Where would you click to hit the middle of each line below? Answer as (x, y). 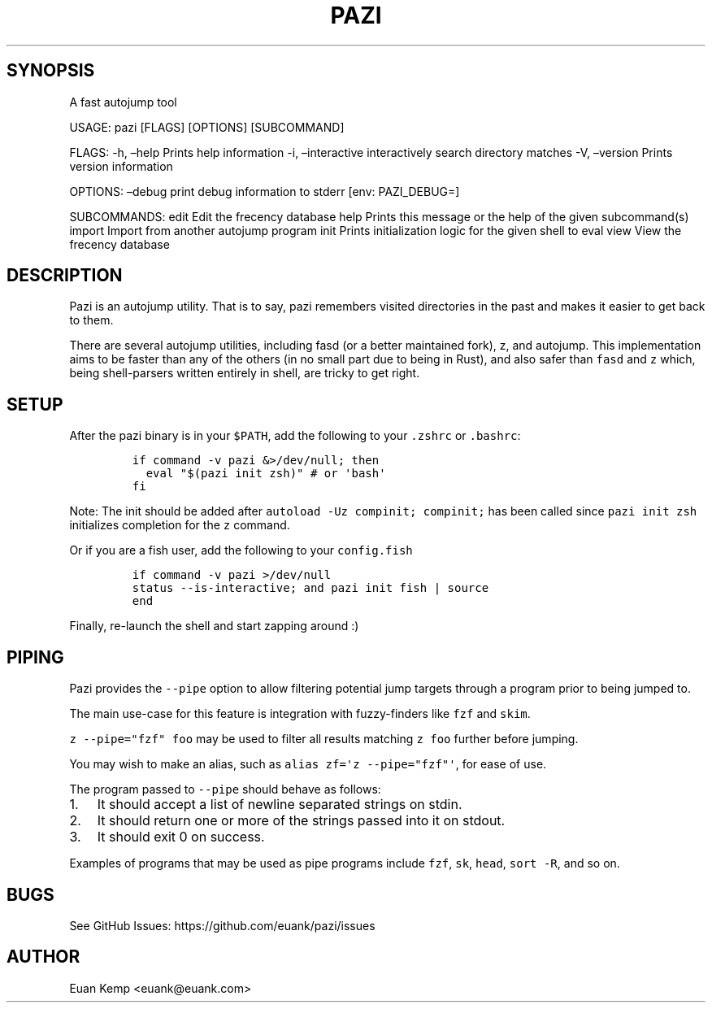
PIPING (35, 657)
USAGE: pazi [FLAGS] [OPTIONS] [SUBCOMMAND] (207, 127)
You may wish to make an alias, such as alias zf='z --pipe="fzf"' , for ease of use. (308, 764)
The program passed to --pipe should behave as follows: (225, 789)
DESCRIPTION (65, 276)
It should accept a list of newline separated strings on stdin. (280, 805)
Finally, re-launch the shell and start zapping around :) (214, 626)
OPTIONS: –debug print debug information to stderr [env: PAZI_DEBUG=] (265, 191)
